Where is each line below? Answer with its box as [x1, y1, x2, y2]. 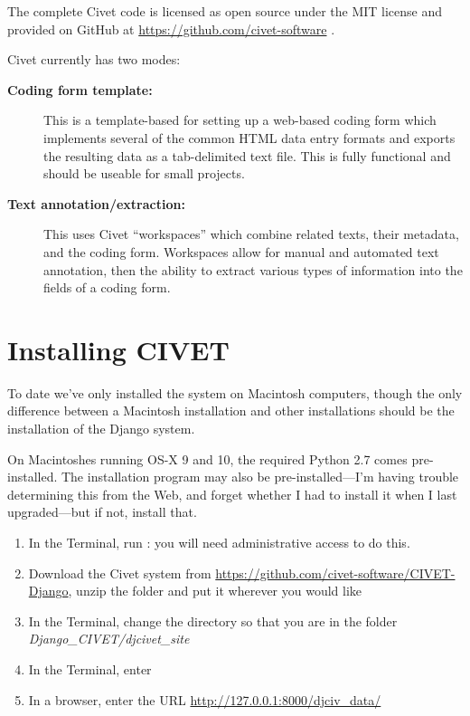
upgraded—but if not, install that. [7, 502, 197, 521]
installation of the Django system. [7, 419, 195, 438]
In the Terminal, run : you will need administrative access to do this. [28, 533, 410, 551]
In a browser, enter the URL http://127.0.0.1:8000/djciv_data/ [28, 690, 381, 709]
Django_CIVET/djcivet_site [28, 629, 190, 648]
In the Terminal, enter [28, 659, 152, 678]
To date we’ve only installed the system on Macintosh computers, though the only [7, 383, 463, 402]
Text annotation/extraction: [7, 194, 185, 213]
